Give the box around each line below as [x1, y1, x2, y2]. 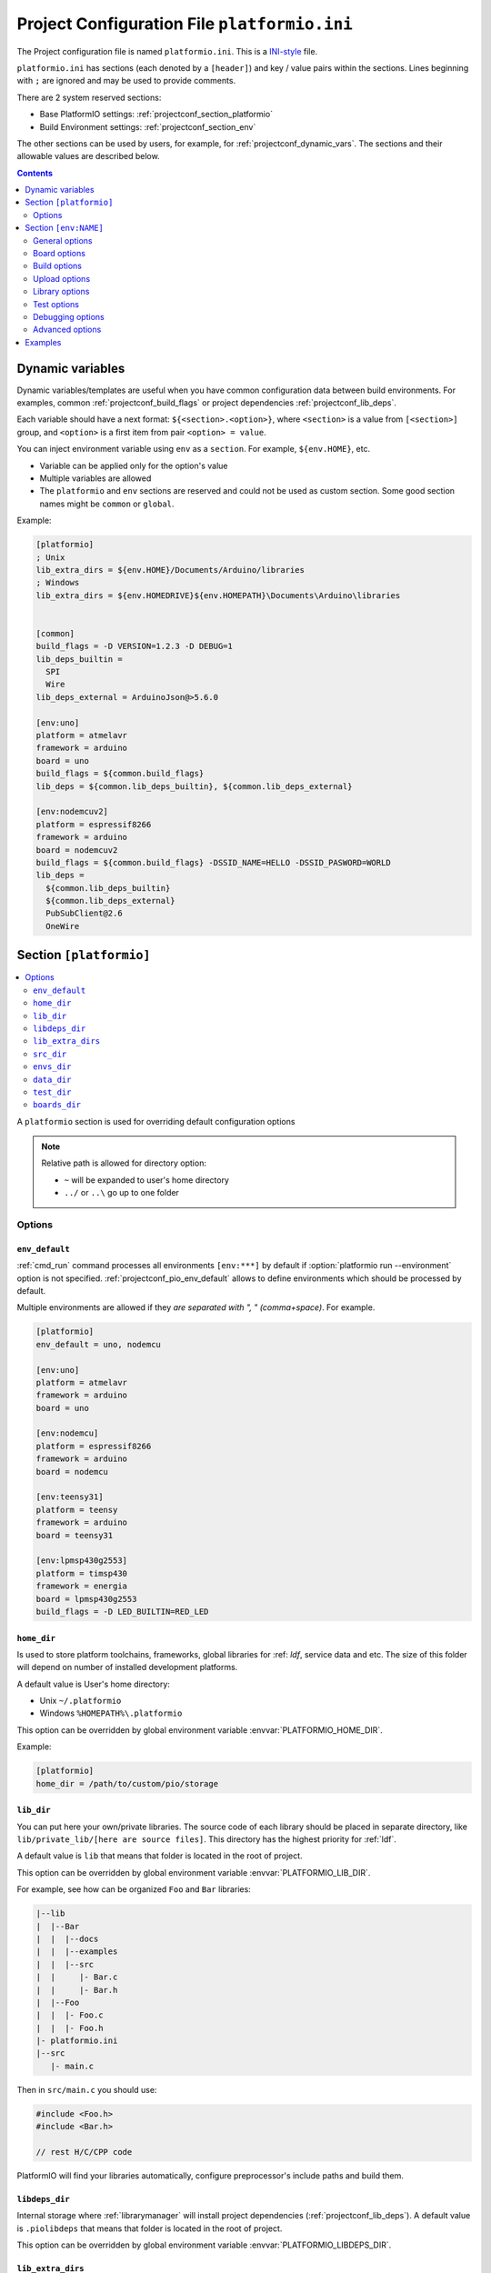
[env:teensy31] [35, 1492, 104, 1502]
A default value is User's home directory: [16, 1678, 170, 1689]
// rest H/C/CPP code [35, 2147, 133, 2157]
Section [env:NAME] [25, 223, 105, 234]
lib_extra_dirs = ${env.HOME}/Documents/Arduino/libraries [35, 565, 305, 575]
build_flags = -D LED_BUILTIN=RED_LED [35, 1606, 209, 1617]
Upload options [33, 273, 91, 284]
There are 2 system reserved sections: [16, 92, 162, 103]
